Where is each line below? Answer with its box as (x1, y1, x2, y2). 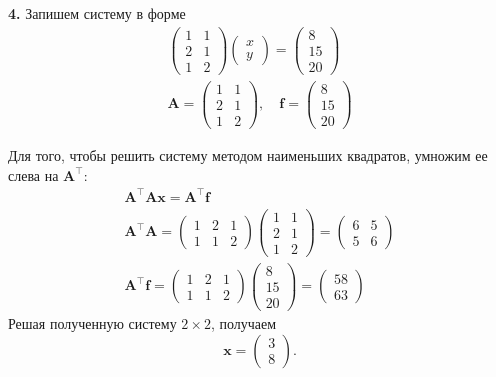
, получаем (210, 313, 277, 334)
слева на (8, 164, 59, 185)
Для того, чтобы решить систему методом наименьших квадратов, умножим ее (8, 144, 488, 165)
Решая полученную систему (8, 313, 177, 334)
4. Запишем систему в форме (8, 3, 186, 23)
